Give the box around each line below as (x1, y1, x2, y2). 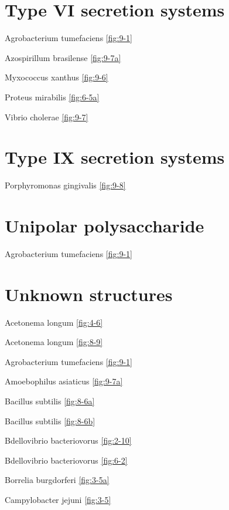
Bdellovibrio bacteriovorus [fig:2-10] (5, 434, 132, 447)
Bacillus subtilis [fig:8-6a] (5, 395, 95, 407)
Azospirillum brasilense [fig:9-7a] (5, 51, 121, 63)
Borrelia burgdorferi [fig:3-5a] (5, 474, 110, 486)
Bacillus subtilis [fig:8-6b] (5, 414, 95, 427)
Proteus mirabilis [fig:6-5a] (5, 90, 100, 103)
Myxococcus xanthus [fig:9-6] (5, 71, 108, 83)
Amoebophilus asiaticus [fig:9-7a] (5, 375, 123, 387)
